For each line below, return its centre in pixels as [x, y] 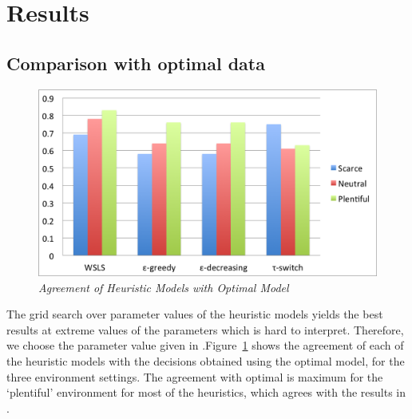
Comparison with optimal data [136, 63]
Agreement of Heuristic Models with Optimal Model [164, 287]
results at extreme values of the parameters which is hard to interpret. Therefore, [205, 329]
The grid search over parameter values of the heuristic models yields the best [195, 314]
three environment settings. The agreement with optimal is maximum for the [195, 376]
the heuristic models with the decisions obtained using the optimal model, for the [206, 360]
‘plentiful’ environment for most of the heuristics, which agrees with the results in [206, 392]
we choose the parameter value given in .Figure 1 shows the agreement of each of [205, 345]
